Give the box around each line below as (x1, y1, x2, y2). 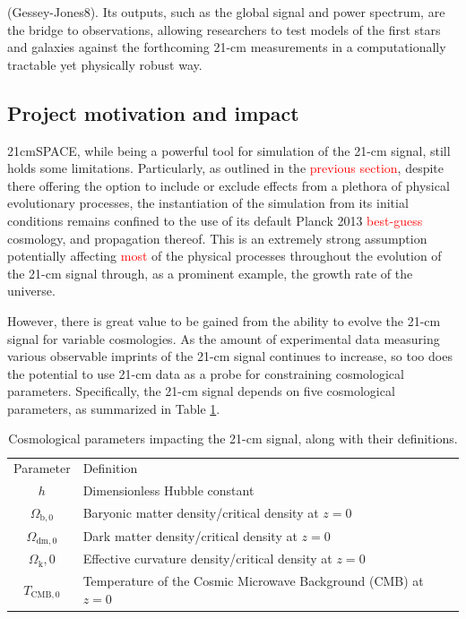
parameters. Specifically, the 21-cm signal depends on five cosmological (7, 382, 395, 400)
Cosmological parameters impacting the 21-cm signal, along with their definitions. (8, 429, 458, 448)
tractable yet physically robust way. (7, 55, 203, 73)
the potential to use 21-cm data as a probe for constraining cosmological (7, 364, 404, 383)
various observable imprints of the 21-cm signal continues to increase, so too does (7, 347, 453, 365)
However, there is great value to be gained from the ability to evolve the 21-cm (7, 311, 441, 330)
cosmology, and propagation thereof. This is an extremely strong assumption (7, 228, 427, 247)
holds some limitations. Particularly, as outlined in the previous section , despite (7, 159, 444, 177)
